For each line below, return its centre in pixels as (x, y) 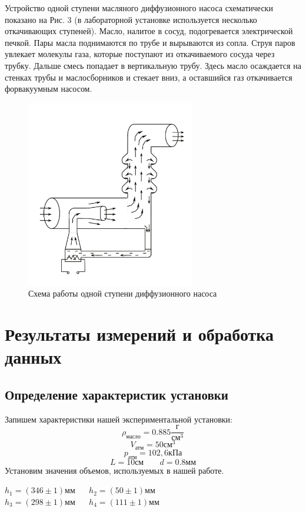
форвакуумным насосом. (49, 89)
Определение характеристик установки (117, 394)
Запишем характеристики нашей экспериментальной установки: (119, 419)
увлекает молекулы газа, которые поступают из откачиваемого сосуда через (140, 54)
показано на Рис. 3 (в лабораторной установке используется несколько (131, 19)
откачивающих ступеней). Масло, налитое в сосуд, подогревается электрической (149, 31)
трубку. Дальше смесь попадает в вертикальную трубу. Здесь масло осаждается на (153, 65)
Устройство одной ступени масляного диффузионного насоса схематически (139, 8)
